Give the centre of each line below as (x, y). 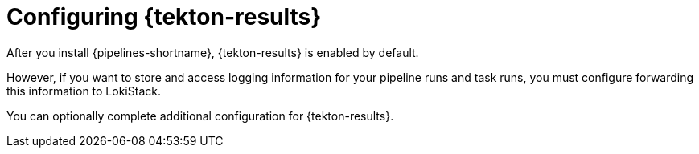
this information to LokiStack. (84, 91)
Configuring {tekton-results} (164, 17)
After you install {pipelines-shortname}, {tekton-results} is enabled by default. (213, 52)
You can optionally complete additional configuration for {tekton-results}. (200, 115)
